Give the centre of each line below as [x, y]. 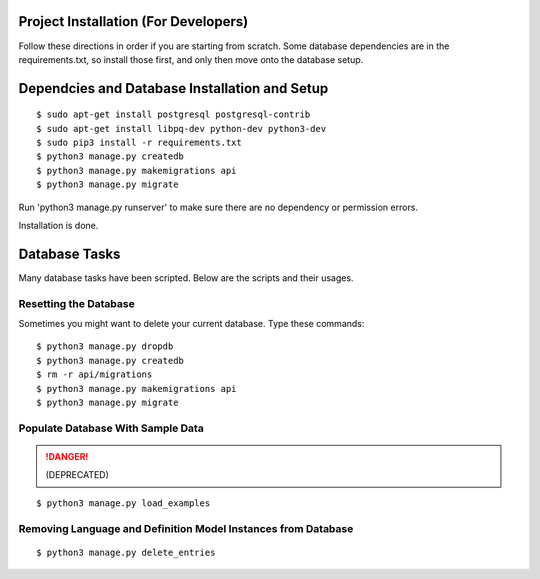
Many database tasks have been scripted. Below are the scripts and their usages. [186, 277]
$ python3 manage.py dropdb [105, 346]
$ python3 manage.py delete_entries [126, 552]
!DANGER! [67, 456]
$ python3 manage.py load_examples [123, 503]
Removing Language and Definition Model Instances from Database [186, 528]
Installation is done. [58, 226]
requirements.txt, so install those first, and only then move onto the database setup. [191, 59]
